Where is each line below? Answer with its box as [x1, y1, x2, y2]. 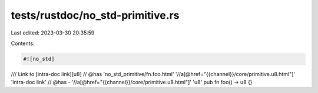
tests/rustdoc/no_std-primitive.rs [11, 9, 180, 22]
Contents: [11, 40, 35, 47]
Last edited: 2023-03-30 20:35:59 [11, 29, 95, 36]
